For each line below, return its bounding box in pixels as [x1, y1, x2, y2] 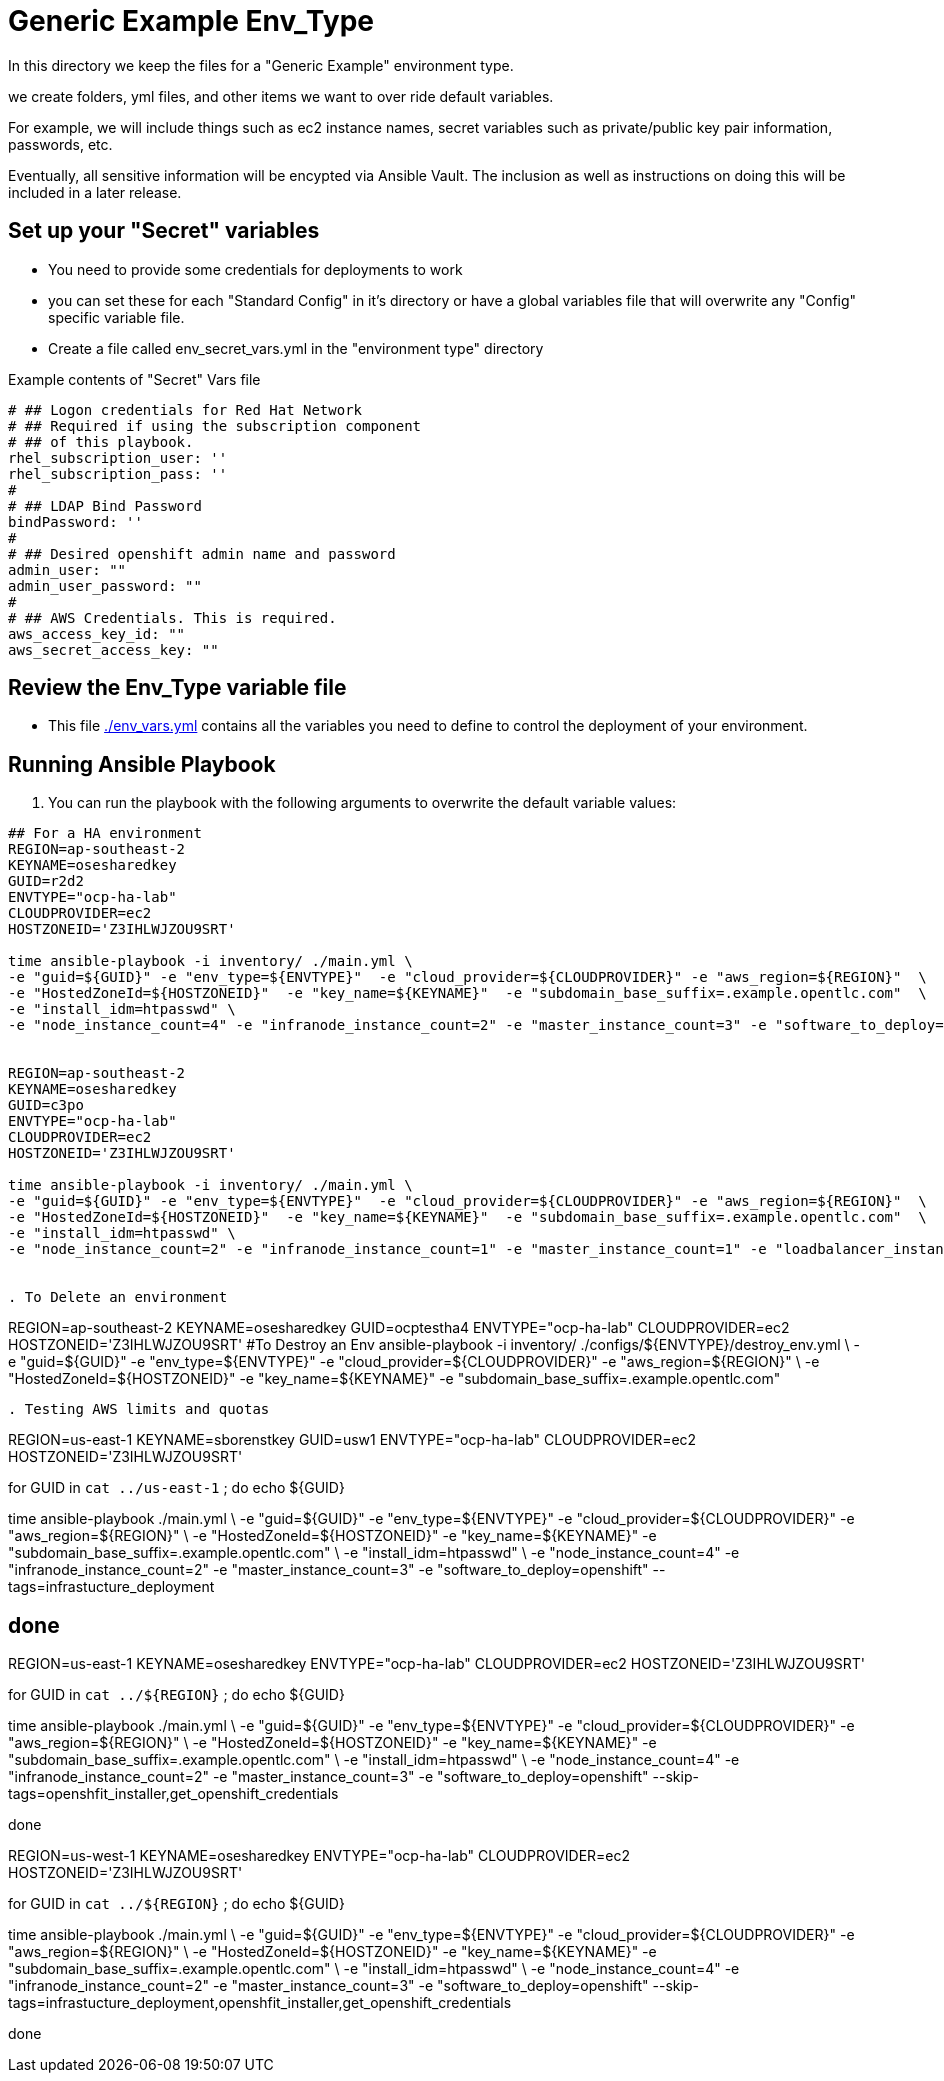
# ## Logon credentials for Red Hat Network [8, 401, 363, 418]
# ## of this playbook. [8, 433, 194, 450]
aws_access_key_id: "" [8, 625, 186, 642]
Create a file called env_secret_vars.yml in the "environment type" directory [48, 339, 544, 357]
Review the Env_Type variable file [8, 675, 347, 701]
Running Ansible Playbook [8, 751, 276, 777]
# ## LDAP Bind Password [8, 497, 202, 514]
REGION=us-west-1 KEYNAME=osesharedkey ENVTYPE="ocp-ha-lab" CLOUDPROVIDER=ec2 [8, 1847, 631, 1865]
